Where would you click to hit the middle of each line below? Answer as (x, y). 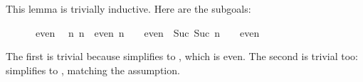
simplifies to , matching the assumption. (93, 70)
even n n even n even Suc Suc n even (147, 32)
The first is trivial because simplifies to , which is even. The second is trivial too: (182, 56)
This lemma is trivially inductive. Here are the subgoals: (128, 8)
